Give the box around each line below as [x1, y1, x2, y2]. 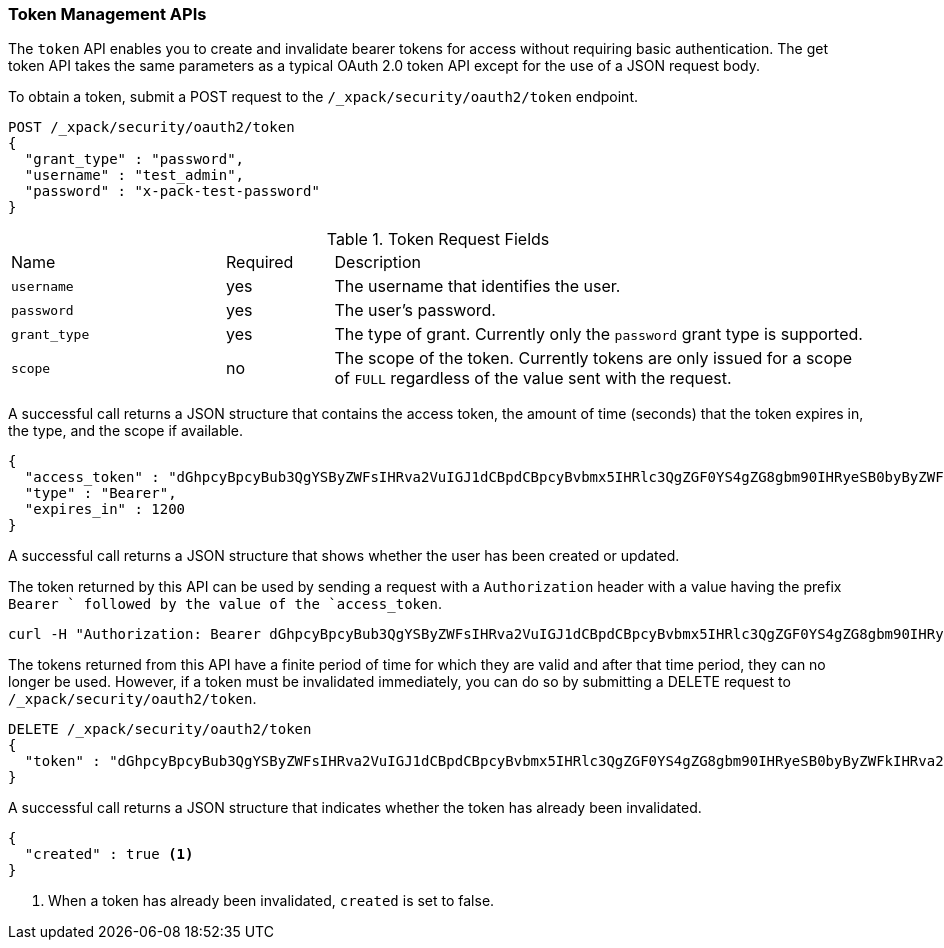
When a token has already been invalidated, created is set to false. [48, 892, 495, 910]
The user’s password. [334, 300, 496, 321]
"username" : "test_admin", [24, 167, 245, 184]
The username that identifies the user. [334, 276, 621, 297]
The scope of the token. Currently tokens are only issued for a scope [334, 348, 853, 369]
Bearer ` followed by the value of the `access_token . [8, 595, 442, 613]
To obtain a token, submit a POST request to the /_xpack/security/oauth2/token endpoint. [8, 88, 638, 106]
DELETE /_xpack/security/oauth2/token [8, 721, 312, 738]
